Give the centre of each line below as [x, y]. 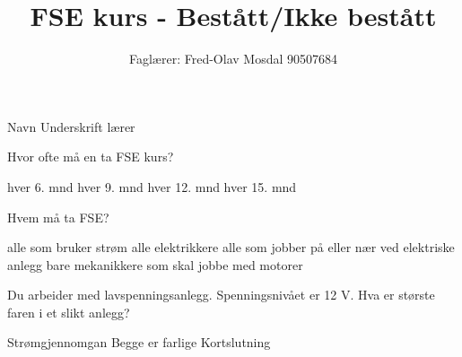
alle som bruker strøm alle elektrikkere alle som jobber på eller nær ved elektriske [231, 247]
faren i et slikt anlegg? [69, 312]
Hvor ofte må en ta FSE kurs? [91, 157]
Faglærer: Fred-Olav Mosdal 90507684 [233, 59]
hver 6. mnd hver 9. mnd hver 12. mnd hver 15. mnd [152, 186]
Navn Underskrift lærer [71, 126]
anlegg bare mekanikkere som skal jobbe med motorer [155, 264]
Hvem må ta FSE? [58, 217]
